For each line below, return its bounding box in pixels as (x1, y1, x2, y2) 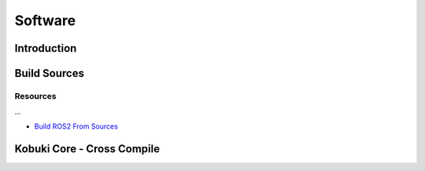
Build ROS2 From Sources (34, 122, 118, 131)
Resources (14, 90, 57, 101)
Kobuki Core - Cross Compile (14, 142, 161, 155)
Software (14, 12, 76, 29)
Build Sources (14, 67, 84, 80)
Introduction (14, 42, 77, 55)
